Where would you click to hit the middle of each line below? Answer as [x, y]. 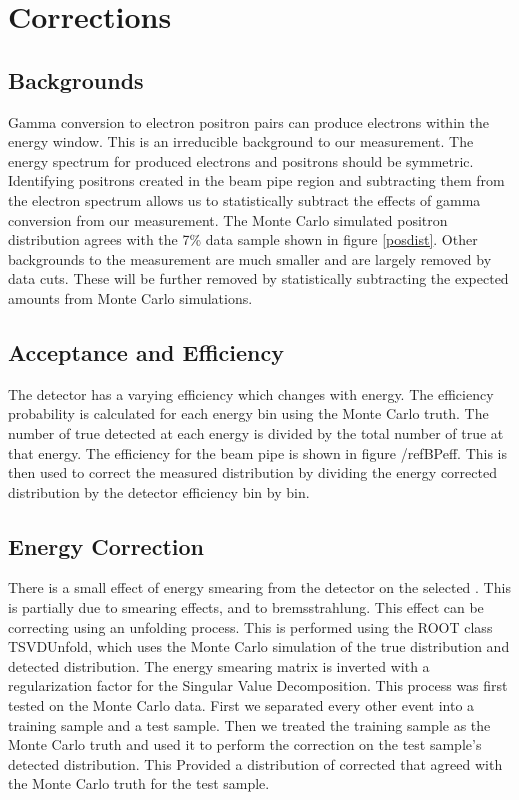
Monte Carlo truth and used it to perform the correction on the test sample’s [245, 744]
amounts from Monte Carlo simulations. [130, 297]
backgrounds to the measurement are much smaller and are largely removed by [250, 258]
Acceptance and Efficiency [146, 351]
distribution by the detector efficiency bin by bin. [159, 491]
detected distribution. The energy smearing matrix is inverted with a [219, 665]
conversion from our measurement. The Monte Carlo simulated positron [228, 219]
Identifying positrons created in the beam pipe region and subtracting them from [256, 180]
